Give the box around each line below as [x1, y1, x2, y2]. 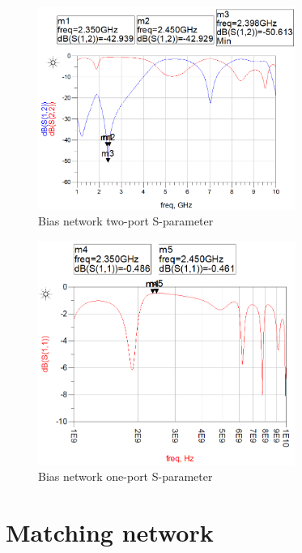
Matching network [6, 516, 214, 549]
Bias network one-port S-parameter [38, 468, 213, 485]
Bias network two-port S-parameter [38, 212, 214, 229]
